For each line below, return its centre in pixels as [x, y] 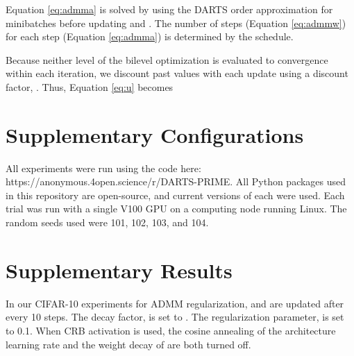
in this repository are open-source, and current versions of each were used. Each [175, 195]
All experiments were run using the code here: [103, 168]
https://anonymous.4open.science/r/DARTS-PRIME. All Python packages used [176, 181]
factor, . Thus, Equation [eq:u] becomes [90, 86]
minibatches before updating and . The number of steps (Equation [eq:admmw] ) [176, 23]
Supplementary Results [119, 270]
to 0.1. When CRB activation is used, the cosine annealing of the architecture [171, 330]
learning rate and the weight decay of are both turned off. [128, 344]
